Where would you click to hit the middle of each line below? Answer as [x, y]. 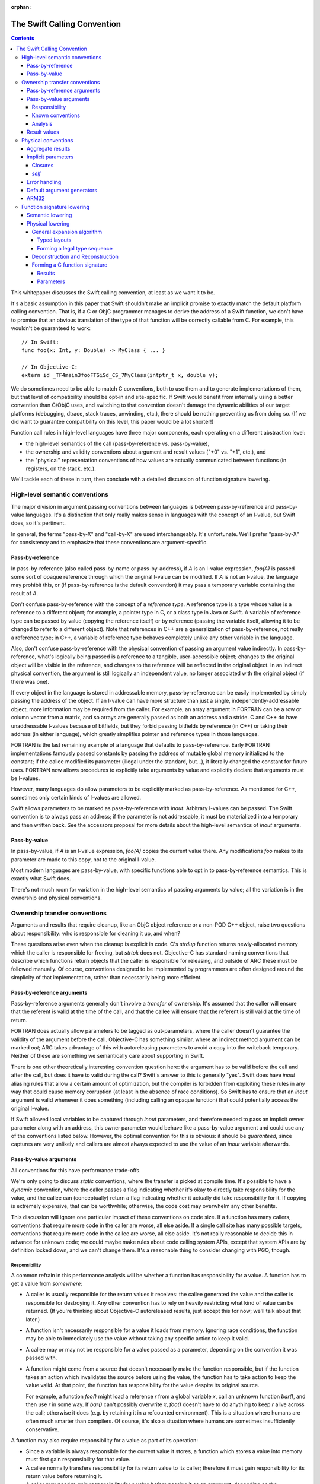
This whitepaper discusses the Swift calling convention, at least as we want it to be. [113, 292]
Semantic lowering [49, 215]
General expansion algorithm [67, 232]
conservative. [42, 1429]
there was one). [30, 681]
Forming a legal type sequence [75, 248]
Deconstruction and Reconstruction [75, 257]
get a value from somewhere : [47, 1283]
